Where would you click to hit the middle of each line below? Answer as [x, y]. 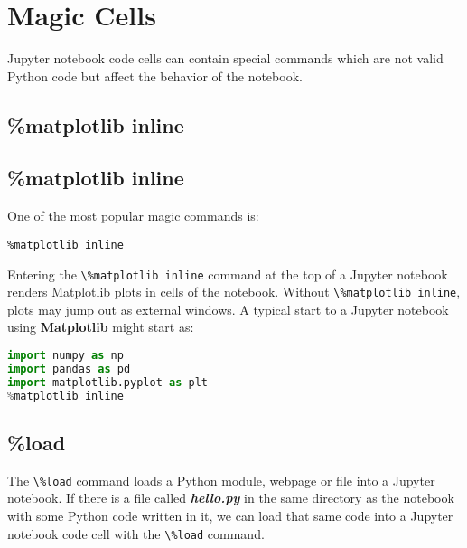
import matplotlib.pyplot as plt [107, 382]
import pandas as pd [69, 368]
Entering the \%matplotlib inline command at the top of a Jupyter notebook [228, 274]
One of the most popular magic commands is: [133, 216]
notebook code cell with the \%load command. [136, 533]
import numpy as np [65, 356]
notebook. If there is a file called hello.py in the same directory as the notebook [231, 498]
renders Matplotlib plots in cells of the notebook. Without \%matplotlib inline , [234, 292]
